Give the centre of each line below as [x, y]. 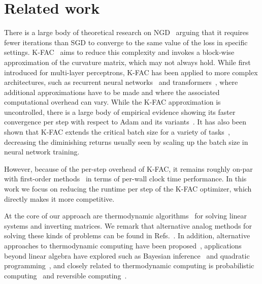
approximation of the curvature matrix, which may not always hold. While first [127, 62]
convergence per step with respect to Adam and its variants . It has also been [125, 122]
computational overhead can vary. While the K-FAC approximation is [112, 102]
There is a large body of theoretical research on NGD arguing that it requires [126, 32]
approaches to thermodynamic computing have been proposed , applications [123, 245]
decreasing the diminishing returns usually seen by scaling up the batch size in [126, 141]
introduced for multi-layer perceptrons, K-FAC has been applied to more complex [131, 72]
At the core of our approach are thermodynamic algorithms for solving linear [126, 216]
